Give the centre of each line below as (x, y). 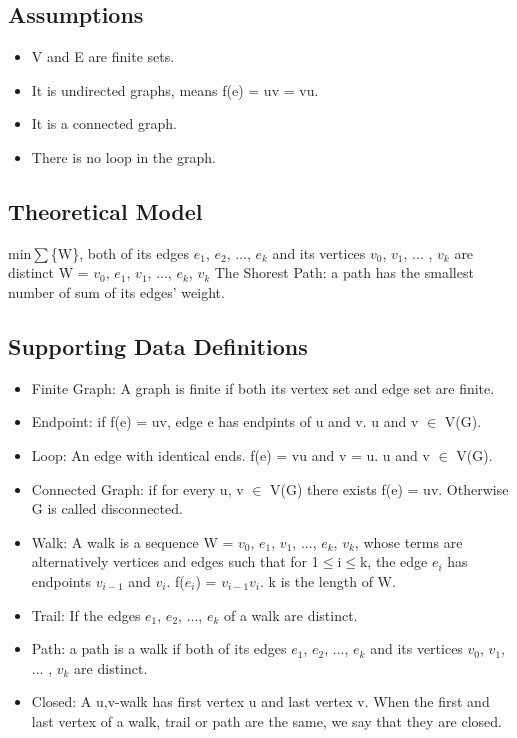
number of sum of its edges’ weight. (116, 291)
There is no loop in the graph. (123, 156)
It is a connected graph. (104, 123)
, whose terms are (408, 541)
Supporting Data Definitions (158, 345)
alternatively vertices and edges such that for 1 (175, 561)
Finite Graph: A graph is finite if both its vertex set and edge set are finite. (263, 387)
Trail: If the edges (86, 614)
